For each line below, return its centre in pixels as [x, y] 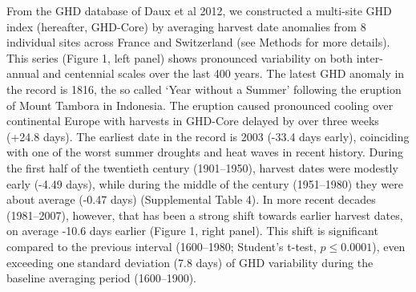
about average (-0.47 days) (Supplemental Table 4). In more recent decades [191, 199]
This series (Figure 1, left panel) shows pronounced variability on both [180, 57]
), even [389, 246]
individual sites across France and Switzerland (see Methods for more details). [198, 42]
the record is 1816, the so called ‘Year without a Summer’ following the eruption [204, 89]
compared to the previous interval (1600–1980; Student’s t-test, [162, 246]
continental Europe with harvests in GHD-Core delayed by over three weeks [193, 121]
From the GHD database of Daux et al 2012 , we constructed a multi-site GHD [199, 10]
